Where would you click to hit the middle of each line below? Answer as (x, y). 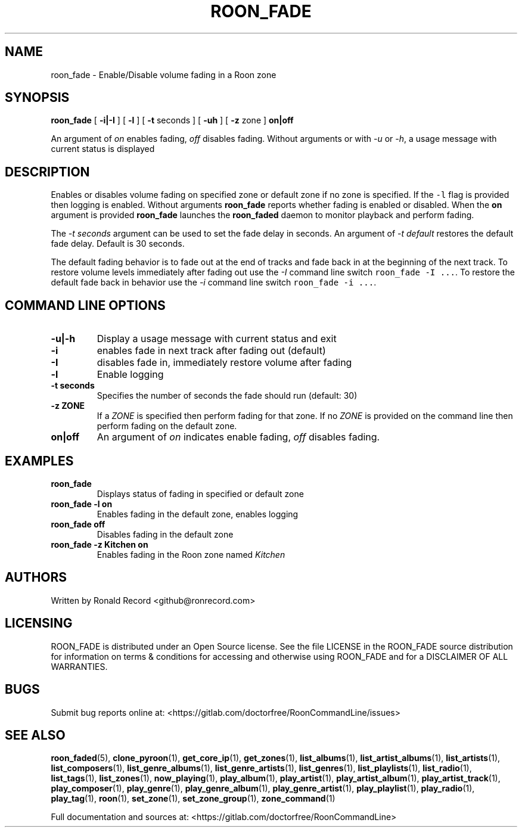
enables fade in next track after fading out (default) (211, 351)
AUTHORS (36, 578)
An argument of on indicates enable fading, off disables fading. (238, 437)
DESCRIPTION (47, 172)
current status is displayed (103, 149)
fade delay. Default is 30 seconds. (118, 244)
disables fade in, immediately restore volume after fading (224, 363)
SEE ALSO (35, 735)
